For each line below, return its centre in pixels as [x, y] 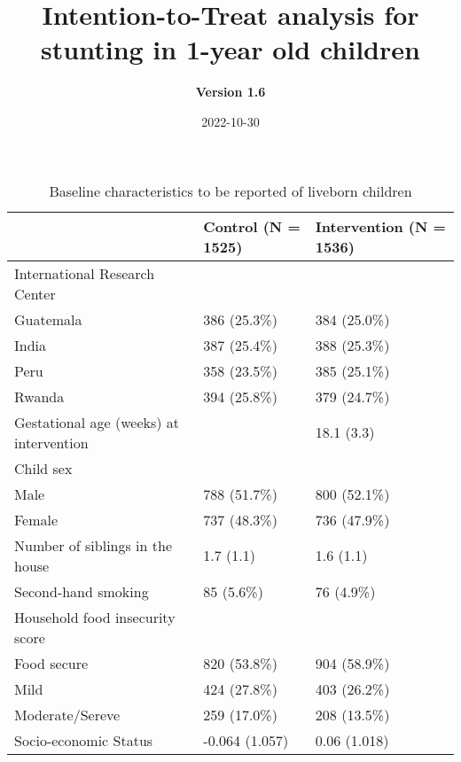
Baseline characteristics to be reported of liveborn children [230, 190]
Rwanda [39, 396]
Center [35, 293]
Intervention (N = [380, 226]
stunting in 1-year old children [230, 49]
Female [36, 519]
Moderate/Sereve [67, 714]
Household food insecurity [95, 617]
